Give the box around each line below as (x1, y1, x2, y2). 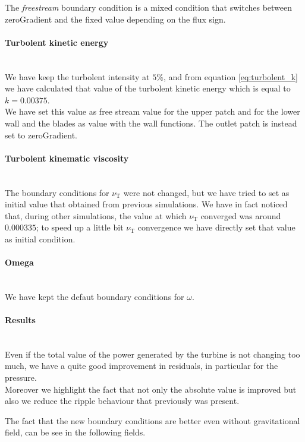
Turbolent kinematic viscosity (5, 151, 129, 164)
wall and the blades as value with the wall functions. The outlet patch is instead (5, 116, 297, 129)
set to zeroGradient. (5, 128, 77, 141)
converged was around (200, 209, 281, 222)
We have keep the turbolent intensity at (5, 70, 150, 83)
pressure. (5, 371, 37, 384)
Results (5, 314, 36, 326)
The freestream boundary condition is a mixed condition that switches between (5, 1, 293, 13)
